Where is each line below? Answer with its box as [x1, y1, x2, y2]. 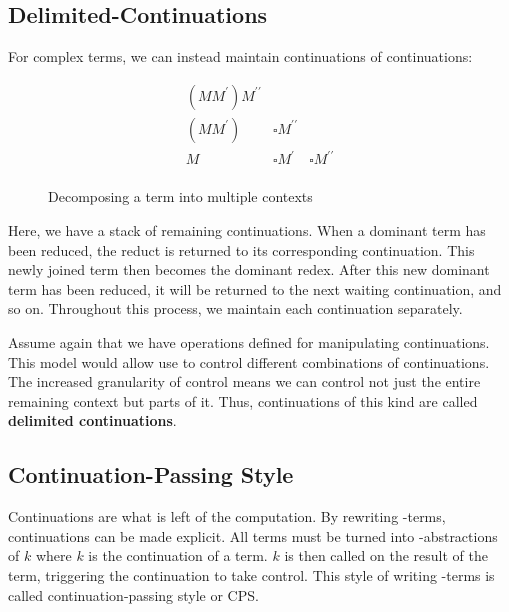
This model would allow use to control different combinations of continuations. [8, 351, 490, 372]
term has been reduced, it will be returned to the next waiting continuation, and [8, 278, 502, 299]
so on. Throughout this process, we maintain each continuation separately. [8, 298, 463, 319]
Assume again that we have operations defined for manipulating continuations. [8, 331, 490, 352]
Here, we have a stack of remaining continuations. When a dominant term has [8, 220, 486, 241]
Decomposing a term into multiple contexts [48, 186, 313, 207]
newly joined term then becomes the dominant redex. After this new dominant [8, 259, 490, 280]
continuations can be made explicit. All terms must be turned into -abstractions [8, 525, 498, 546]
